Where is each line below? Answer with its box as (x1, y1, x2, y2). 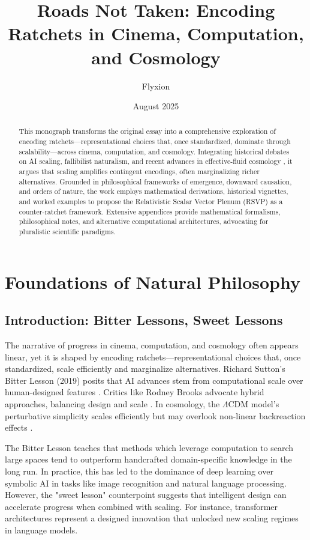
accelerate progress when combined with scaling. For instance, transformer (5, 500, 278, 512)
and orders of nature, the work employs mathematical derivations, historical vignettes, (19, 186, 288, 196)
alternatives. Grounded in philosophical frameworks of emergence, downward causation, (19, 176, 292, 186)
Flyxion (142, 79, 170, 92)
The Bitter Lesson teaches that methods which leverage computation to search (5, 441, 294, 454)
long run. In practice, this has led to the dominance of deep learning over (5, 465, 273, 478)
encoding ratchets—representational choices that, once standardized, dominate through (19, 136, 291, 147)
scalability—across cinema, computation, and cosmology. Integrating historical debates (19, 146, 290, 156)
